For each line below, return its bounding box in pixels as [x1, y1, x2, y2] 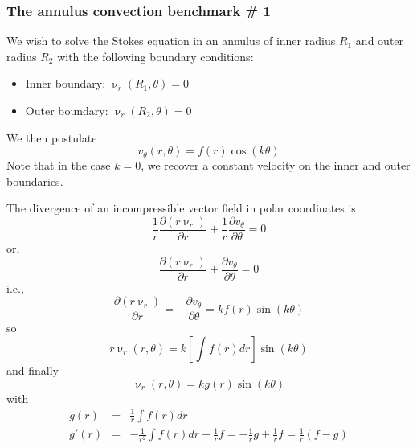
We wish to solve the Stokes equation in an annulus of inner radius [6, 32, 336, 49]
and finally [6, 361, 59, 378]
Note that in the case [6, 157, 111, 174]
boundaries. [6, 172, 63, 189]
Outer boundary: [25, 102, 108, 118]
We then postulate [6, 129, 97, 146]
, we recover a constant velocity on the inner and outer [141, 157, 411, 174]
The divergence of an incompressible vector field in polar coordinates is [6, 199, 356, 216]
